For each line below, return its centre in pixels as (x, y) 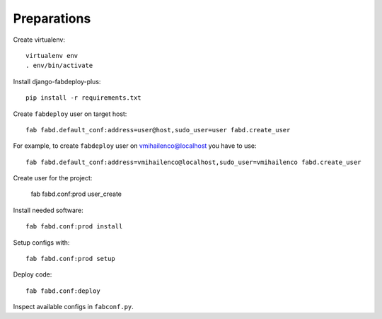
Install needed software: (48, 210)
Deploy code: (33, 274)
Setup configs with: (41, 242)
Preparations (52, 18)
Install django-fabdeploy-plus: (57, 81)
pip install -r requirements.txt (83, 98)
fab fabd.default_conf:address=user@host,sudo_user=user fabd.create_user (158, 130)
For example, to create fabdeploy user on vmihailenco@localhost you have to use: (135, 146)
